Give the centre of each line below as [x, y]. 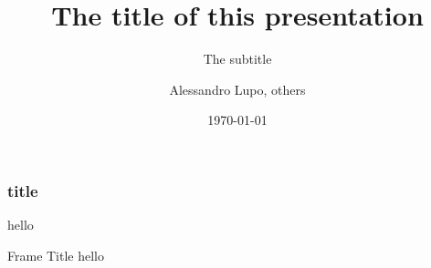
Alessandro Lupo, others [237, 89]
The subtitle [237, 59]
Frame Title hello [56, 255]
